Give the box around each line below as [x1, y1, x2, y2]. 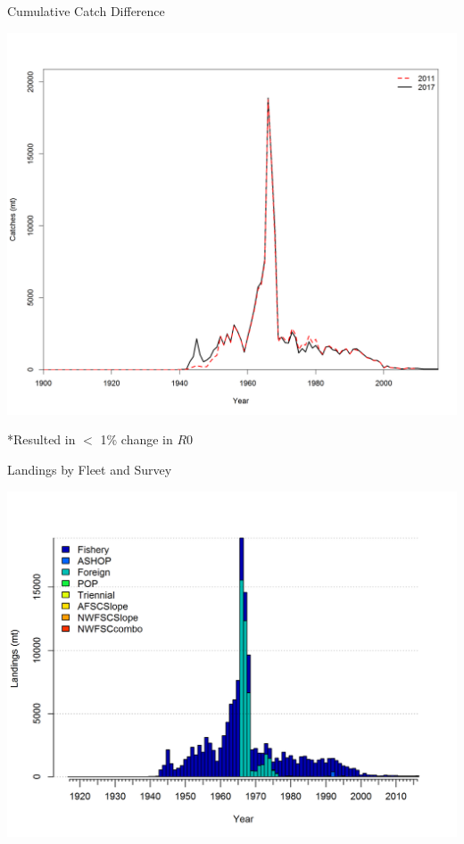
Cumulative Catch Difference [7, 2, 165, 20]
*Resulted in [7, 430, 76, 449]
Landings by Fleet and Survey [7, 459, 172, 478]
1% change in [100, 430, 173, 449]
